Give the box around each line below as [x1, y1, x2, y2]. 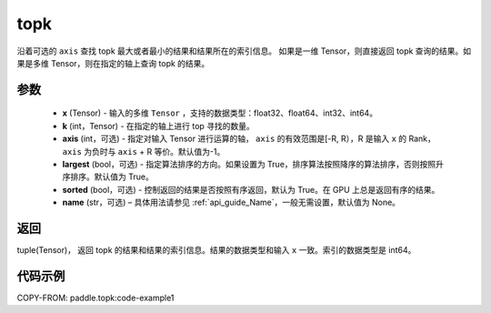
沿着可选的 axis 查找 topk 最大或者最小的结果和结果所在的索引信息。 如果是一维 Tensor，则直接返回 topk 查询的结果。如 [16, 45, 472, 56]
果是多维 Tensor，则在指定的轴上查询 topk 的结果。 [16, 57, 210, 68]
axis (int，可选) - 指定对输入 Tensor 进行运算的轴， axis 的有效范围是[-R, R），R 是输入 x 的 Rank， [62, 133, 436, 145]
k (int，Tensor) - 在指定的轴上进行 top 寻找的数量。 [62, 120, 255, 131]
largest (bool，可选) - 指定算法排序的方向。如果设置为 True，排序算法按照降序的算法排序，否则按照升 [62, 158, 445, 169]
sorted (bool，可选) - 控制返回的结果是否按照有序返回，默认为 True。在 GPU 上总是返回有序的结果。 [62, 184, 440, 195]
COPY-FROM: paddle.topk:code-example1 [16, 292, 175, 303]
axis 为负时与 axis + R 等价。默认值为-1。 [62, 146, 225, 156]
